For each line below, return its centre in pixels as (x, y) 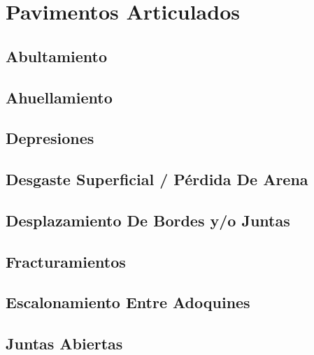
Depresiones (50, 138)
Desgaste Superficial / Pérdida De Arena (157, 179)
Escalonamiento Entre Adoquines (128, 302)
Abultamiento (57, 56)
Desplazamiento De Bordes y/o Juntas (148, 220)
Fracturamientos (66, 261)
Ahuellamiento (59, 97)
